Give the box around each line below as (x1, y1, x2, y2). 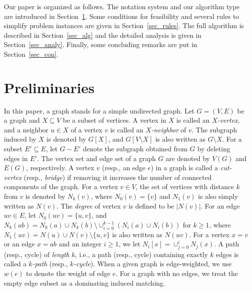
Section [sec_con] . (4, 48, 59, 59)
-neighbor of (151, 124, 187, 134)
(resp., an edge (102, 162, 146, 173)
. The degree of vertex (56, 200, 121, 210)
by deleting (197, 144, 230, 154)
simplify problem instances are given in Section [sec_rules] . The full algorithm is (4, 20, 244, 31)
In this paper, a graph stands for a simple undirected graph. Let (4, 105, 195, 115)
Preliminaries (4, 77, 94, 97)
